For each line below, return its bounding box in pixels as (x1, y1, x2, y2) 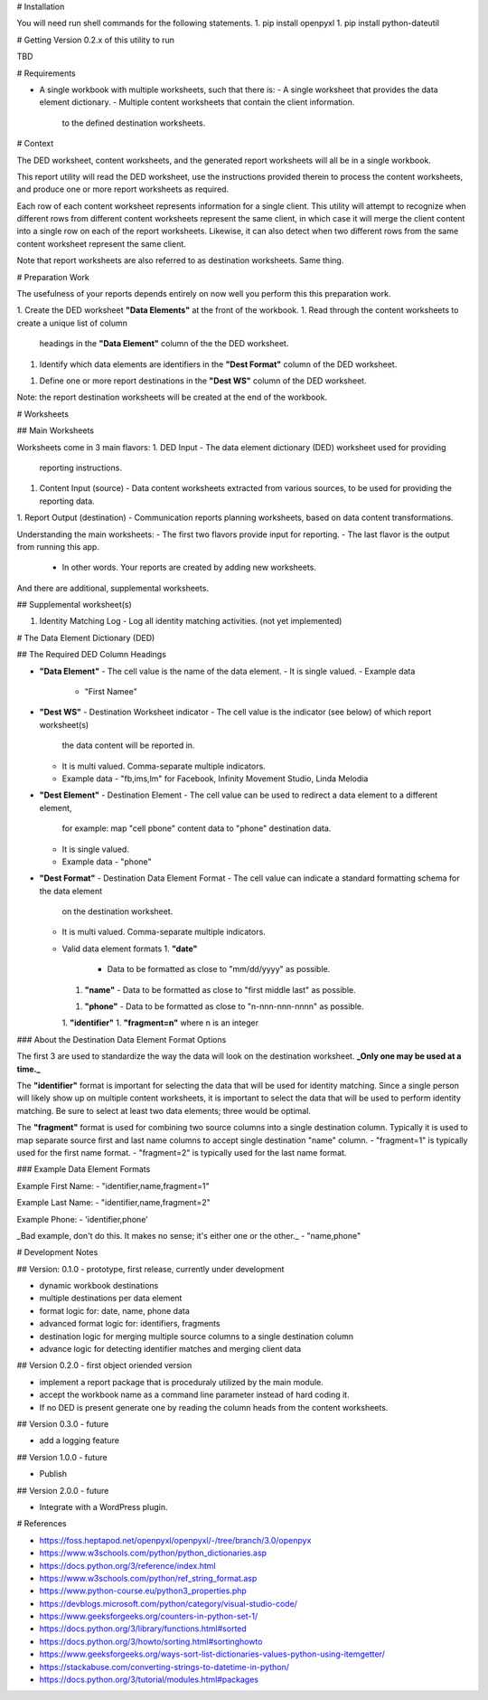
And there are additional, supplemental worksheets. (16, 582, 210, 593)
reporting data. (39, 496, 95, 506)
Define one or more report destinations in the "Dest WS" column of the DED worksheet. (39, 375, 367, 386)
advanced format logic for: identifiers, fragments (39, 1318, 221, 1329)
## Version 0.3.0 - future (16, 1418, 109, 1429)
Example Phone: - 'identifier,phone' (16, 1214, 149, 1224)
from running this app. (16, 541, 99, 552)
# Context (16, 138, 54, 149)
